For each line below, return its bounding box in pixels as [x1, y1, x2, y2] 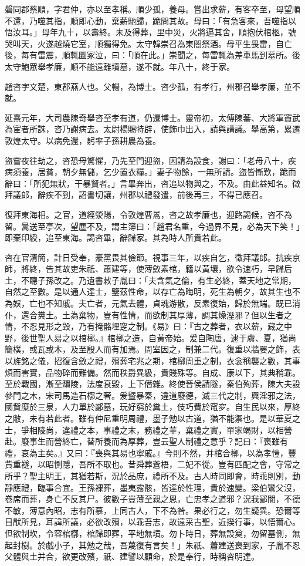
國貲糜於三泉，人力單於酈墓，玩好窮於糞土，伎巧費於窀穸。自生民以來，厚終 [5, 400, 300, 413]
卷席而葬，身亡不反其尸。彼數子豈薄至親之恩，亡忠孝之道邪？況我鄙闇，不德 [5, 493, 300, 505]
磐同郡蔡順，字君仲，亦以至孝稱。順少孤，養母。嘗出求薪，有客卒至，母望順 [5, 3, 300, 15]
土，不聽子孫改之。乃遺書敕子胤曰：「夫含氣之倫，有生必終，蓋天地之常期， [5, 274, 296, 286]
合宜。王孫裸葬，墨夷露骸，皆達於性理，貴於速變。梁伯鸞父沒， [53, 481, 300, 493]
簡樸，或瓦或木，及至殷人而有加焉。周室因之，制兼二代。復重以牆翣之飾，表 [5, 343, 300, 355]
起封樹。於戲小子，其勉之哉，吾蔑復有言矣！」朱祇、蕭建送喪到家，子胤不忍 [5, 538, 300, 551]
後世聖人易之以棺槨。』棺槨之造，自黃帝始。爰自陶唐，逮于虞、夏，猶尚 [21, 331, 296, 343]
